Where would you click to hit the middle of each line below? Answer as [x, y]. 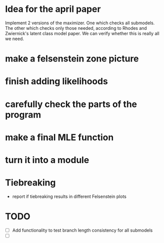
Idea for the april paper [53, 9]
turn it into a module [47, 160]
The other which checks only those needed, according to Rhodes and [76, 28]
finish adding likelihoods [57, 82]
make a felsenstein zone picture [72, 59]
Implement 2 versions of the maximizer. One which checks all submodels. [80, 23]
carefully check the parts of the [71, 104]
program [23, 115]
